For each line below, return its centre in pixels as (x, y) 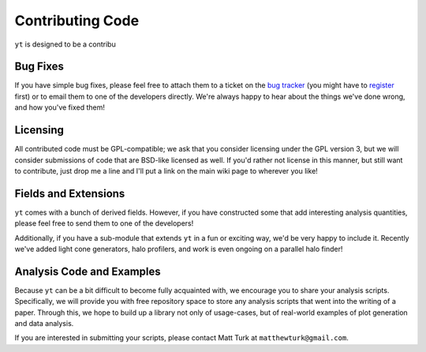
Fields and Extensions (70, 193)
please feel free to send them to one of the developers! (104, 223)
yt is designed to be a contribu (65, 44)
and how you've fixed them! (60, 107)
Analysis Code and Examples (88, 271)
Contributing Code (77, 21)
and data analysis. (44, 324)
